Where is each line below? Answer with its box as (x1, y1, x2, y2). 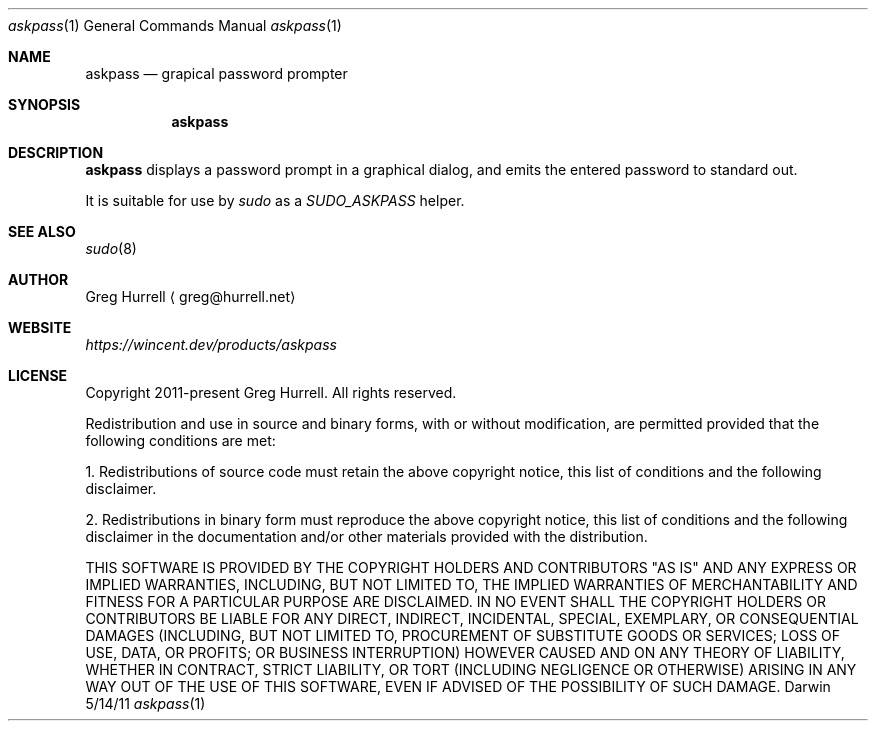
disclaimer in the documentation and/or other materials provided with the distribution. (85, 528, 648, 545)
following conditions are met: (85, 432, 276, 449)
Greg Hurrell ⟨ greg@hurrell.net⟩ (85, 288, 296, 305)
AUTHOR (8, 271, 69, 288)
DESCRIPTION (8, 144, 104, 161)
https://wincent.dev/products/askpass (85, 336, 337, 353)
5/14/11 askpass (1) (85, 695, 206, 712)
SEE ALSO (8, 223, 76, 240)
